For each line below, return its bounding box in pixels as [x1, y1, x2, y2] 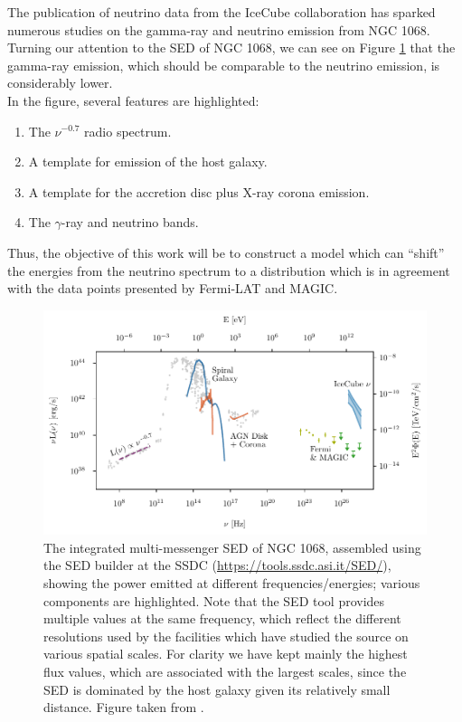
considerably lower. [7, 73, 113, 92]
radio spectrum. [84, 121, 172, 140]
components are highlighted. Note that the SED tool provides [43, 591, 385, 610]
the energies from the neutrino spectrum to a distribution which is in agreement [7, 261, 450, 280]
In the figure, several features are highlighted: [7, 90, 259, 109]
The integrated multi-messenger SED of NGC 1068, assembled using [43, 537, 421, 556]
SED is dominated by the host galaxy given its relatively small [43, 679, 391, 698]
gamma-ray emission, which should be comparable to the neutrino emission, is [7, 55, 440, 74]
